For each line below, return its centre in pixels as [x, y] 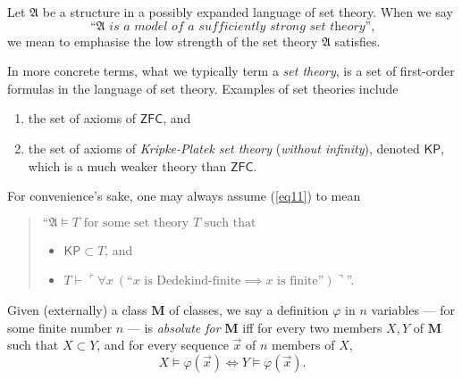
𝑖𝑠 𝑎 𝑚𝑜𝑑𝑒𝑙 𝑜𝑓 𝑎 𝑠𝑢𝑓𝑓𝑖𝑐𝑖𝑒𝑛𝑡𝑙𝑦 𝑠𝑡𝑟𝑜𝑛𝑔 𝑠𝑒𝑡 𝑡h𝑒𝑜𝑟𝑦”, [242, 26]
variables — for [413, 309]
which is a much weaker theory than [127, 165]
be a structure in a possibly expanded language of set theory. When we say [248, 12]
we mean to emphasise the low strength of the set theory [163, 41]
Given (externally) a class [77, 309]
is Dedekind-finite [193, 281]
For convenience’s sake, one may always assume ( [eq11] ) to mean [184, 196]
